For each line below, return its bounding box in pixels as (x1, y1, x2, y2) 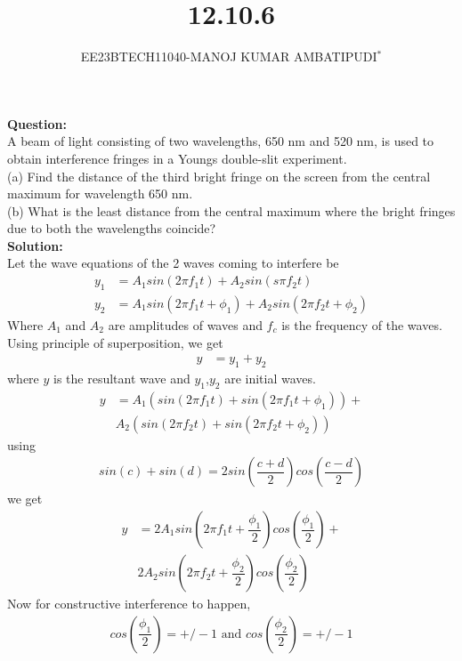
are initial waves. (224, 368, 316, 387)
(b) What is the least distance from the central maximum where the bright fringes (7, 201, 456, 220)
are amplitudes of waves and (108, 315, 263, 334)
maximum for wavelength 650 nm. (7, 184, 193, 203)
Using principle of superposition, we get (7, 333, 223, 351)
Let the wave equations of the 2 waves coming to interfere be (7, 254, 339, 272)
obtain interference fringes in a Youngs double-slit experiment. (7, 149, 347, 167)
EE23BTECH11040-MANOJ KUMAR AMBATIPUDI (80, 47, 377, 66)
